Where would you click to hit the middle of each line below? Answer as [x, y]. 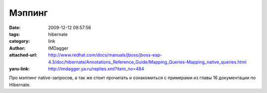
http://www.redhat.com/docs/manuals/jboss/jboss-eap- [105, 55]
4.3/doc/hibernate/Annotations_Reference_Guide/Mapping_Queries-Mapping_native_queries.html [147, 62]
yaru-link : [19, 68]
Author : [17, 48]
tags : [15, 34]
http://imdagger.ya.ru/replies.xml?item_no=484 [96, 68]
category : [20, 41]
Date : [15, 28]
